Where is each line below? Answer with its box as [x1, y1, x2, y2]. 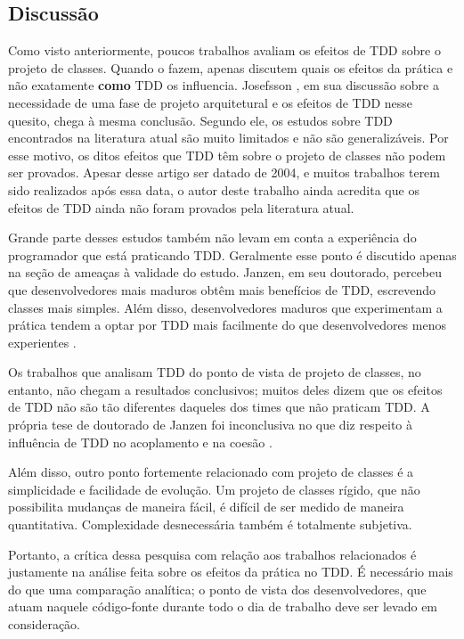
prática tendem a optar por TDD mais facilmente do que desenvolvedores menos [8, 315, 446, 334]
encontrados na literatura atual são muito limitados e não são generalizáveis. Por [8, 128, 449, 147]
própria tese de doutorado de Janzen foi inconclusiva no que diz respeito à [8, 415, 413, 434]
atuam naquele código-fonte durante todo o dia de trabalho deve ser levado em [8, 597, 438, 616]
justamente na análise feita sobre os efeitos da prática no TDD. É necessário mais [8, 562, 453, 581]
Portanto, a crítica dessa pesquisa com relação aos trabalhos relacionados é [8, 545, 417, 563]
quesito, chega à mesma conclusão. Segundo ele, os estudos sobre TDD [8, 111, 393, 129]
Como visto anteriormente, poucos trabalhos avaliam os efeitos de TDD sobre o [8, 41, 441, 60]
